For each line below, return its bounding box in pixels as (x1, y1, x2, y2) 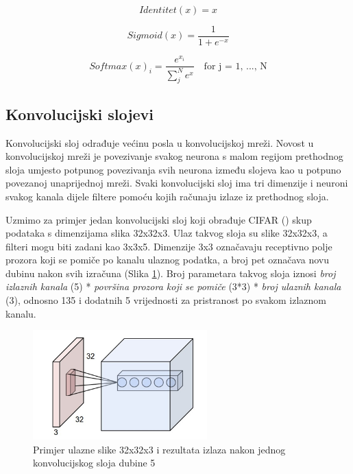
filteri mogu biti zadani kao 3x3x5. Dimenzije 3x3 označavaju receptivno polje (5, 239, 332, 253)
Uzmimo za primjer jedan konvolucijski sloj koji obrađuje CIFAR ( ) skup (5, 212, 312, 226)
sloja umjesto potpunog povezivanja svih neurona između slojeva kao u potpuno (5, 162, 341, 176)
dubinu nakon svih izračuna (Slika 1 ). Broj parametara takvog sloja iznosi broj (5, 265, 336, 280)
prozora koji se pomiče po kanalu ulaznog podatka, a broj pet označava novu (5, 252, 329, 267)
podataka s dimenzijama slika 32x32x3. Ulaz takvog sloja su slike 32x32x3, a (5, 226, 328, 240)
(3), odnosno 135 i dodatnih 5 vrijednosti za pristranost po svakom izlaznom (5, 293, 326, 307)
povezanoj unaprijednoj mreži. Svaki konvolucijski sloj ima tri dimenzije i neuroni (5, 176, 348, 190)
